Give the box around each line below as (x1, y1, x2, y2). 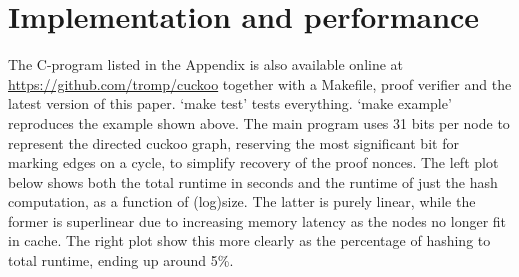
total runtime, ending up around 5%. (8, 250, 234, 271)
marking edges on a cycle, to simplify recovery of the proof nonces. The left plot (8, 152, 499, 173)
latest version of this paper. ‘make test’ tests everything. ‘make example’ (8, 93, 452, 114)
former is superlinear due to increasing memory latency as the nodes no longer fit (8, 210, 507, 231)
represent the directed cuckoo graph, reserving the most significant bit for (8, 132, 459, 153)
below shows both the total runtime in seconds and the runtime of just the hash (8, 171, 498, 192)
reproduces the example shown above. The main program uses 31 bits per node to (8, 112, 510, 133)
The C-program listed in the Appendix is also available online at (8, 54, 404, 75)
